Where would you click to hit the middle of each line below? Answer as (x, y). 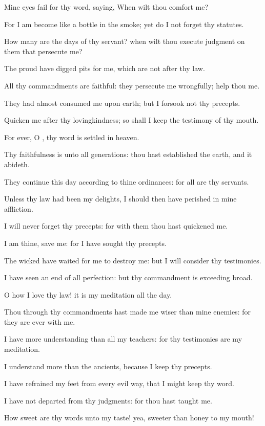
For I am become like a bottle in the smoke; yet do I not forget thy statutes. (124, 24)
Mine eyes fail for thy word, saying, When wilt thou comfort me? (106, 7)
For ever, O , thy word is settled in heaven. (72, 137)
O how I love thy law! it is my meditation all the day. (88, 294)
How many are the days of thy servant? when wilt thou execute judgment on (125, 41)
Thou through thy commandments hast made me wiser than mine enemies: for (128, 312)
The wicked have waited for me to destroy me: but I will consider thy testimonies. (133, 260)
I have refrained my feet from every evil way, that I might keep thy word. (119, 383)
